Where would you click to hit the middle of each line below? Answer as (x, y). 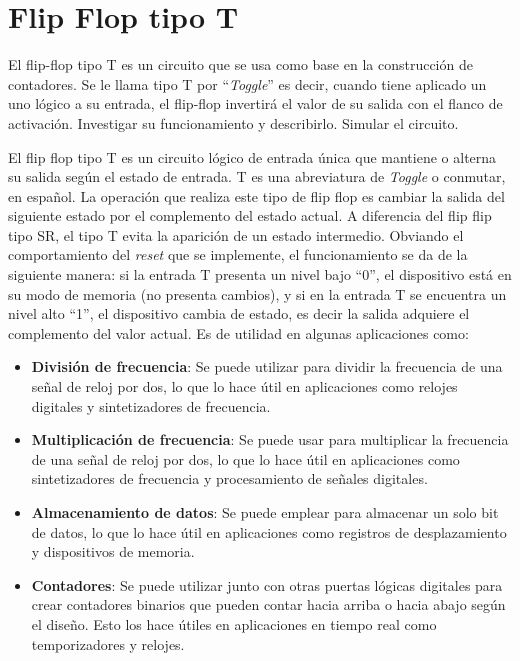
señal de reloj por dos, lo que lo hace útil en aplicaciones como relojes (244, 386)
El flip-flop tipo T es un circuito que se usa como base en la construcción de (240, 64)
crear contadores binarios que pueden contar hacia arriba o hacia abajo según (268, 604)
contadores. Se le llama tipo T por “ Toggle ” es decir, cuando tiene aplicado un (247, 83)
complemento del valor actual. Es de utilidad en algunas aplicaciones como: (238, 332)
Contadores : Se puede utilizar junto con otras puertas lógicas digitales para (267, 584)
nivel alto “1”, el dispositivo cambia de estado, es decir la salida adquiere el (239, 313)
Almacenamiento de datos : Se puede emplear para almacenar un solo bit (265, 512)
